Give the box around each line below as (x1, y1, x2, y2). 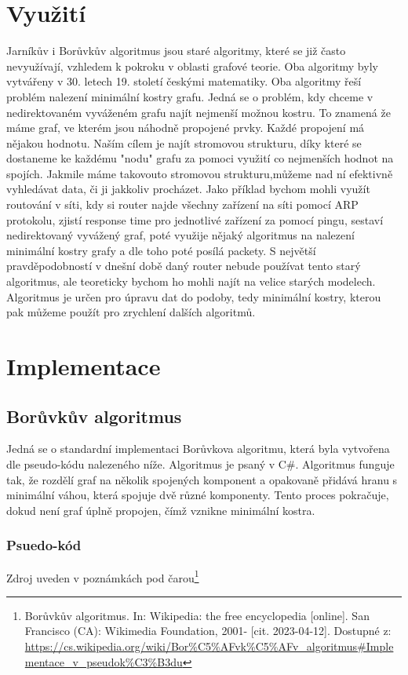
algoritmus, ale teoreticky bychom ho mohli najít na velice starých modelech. (6, 273, 376, 290)
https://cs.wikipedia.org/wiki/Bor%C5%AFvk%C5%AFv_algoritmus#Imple (24, 638, 394, 655)
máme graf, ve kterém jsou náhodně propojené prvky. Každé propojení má (6, 119, 365, 136)
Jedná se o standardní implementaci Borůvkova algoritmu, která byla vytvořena (6, 440, 390, 457)
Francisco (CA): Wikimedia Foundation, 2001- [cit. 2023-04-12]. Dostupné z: (24, 622, 392, 639)
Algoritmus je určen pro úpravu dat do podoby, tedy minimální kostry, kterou (6, 288, 381, 305)
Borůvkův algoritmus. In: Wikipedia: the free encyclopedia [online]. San (24, 607, 370, 623)
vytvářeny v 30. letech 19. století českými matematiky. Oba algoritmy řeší (6, 73, 362, 89)
